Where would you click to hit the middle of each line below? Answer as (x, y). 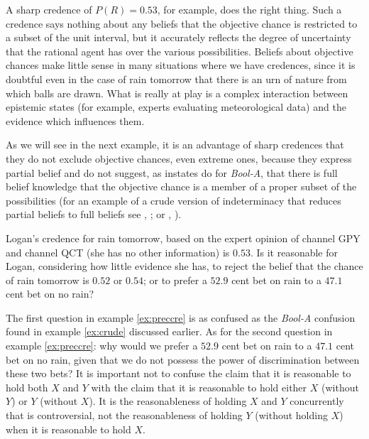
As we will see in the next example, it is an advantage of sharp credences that (175, 145)
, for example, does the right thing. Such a (249, 9)
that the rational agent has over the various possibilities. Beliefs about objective (180, 51)
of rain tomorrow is (48, 280)
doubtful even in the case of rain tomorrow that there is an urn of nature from (176, 78)
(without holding (291, 415)
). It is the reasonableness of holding (168, 401)
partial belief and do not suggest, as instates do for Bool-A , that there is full (172, 172)
